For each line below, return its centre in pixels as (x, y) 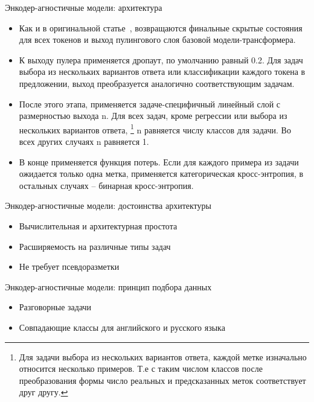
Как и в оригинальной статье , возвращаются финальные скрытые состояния (161, 27)
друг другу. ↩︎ (43, 392)
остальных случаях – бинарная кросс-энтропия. (106, 185)
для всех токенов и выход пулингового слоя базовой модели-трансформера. (157, 40)
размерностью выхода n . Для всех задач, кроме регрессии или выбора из (153, 116)
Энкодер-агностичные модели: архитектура (84, 7)
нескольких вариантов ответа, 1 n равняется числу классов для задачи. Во (155, 129)
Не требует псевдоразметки (69, 266)
